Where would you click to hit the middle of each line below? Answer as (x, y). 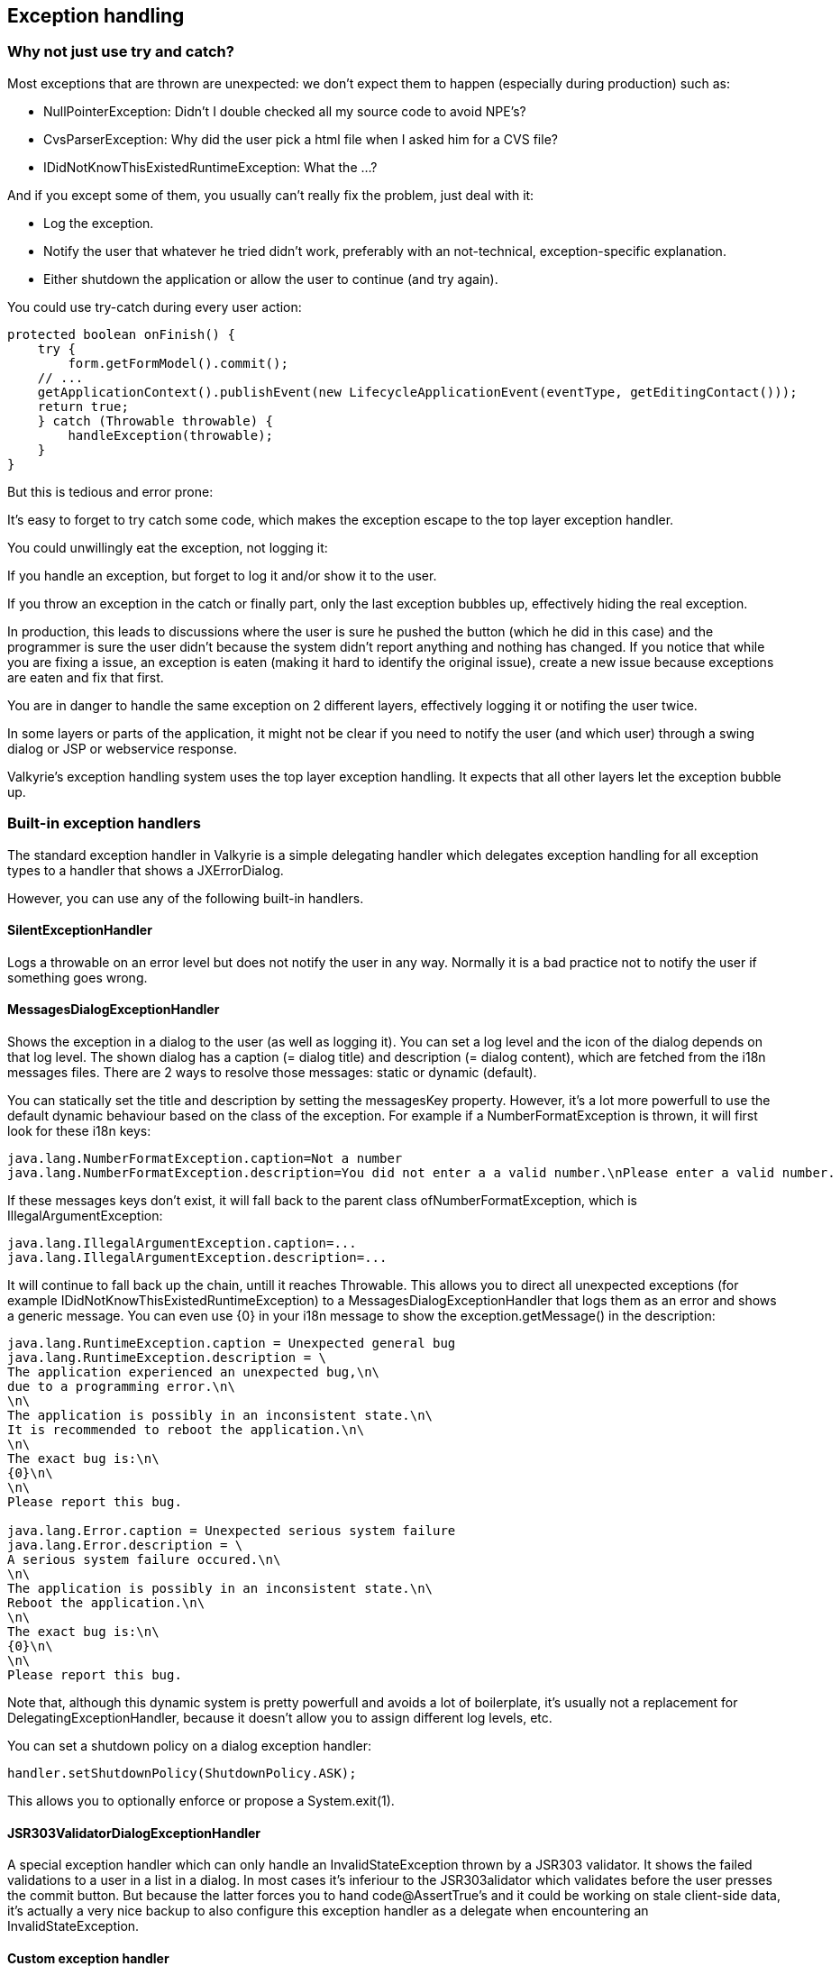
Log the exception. (99, 223)
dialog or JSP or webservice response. (122, 748)
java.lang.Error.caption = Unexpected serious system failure (232, 1530)
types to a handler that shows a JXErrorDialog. (146, 870)
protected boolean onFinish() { (121, 334)
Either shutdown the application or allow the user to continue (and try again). (271, 279)
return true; (83, 406)
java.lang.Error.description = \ (125, 1545)
